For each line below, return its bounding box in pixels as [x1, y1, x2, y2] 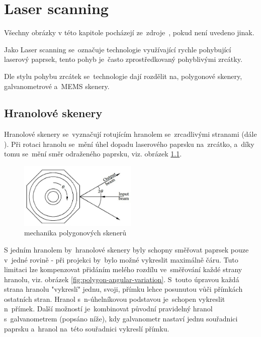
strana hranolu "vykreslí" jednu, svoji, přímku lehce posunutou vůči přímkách [4, 284, 243, 294]
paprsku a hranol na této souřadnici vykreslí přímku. [4, 323, 169, 333]
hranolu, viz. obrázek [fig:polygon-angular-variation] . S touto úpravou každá [4, 274, 239, 284]
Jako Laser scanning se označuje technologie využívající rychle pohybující [4, 44, 231, 54]
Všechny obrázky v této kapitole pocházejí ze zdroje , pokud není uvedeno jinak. [4, 27, 254, 38]
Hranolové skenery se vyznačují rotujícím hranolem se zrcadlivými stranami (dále [4, 129, 257, 139]
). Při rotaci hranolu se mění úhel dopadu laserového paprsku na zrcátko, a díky [4, 138, 254, 149]
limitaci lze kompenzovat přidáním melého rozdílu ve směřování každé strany [4, 264, 242, 275]
